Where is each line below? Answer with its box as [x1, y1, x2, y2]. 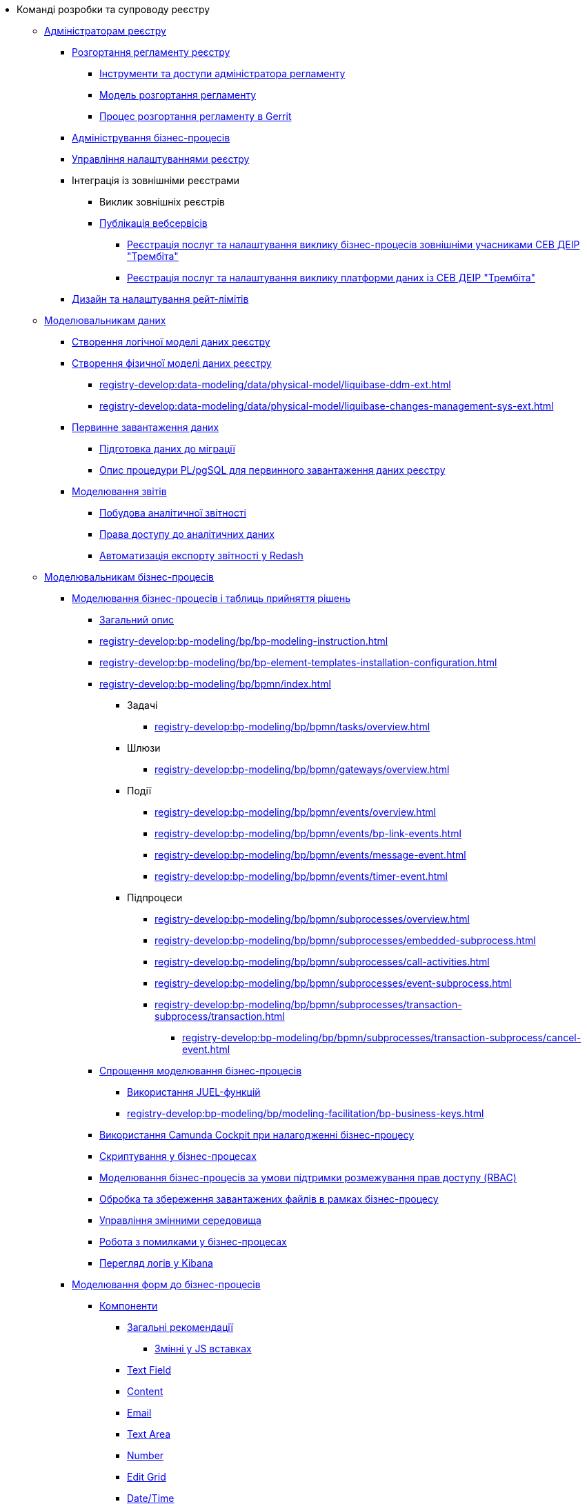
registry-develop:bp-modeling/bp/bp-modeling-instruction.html [99, 635, 388, 647]
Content [127, 1385, 163, 1397]
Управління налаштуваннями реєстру [72, 153, 250, 165]
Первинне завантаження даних [72, 421, 219, 433]
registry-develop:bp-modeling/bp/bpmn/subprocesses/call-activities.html [155, 956, 490, 967]
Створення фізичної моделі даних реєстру [72, 357, 272, 369]
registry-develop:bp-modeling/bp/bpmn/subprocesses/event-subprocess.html [155, 977, 512, 989]
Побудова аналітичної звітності [99, 507, 246, 519]
